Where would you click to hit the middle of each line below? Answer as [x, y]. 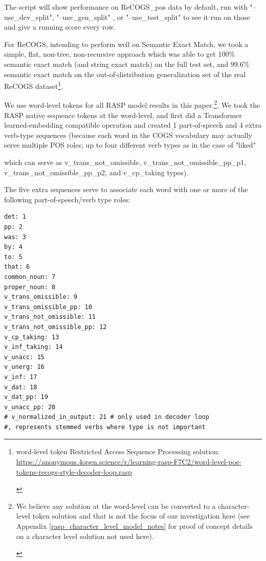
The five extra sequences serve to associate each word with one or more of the [126, 189]
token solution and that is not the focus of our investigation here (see [141, 516]
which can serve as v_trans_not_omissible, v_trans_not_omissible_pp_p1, [125, 162]
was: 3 [15, 237]
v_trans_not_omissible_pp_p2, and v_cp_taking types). [96, 172]
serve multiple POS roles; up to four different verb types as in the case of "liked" [130, 145]
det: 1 [15, 217]
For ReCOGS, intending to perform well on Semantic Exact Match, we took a [126, 44]
